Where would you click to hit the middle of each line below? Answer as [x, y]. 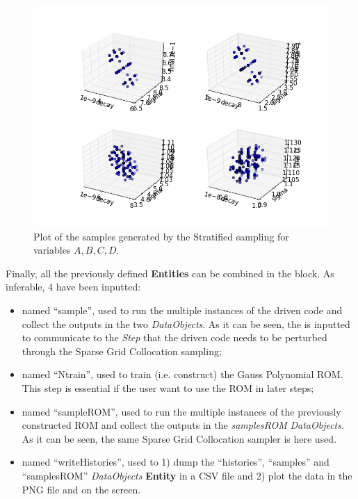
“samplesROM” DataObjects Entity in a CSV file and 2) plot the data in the [187, 475]
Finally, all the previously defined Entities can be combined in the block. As [170, 273]
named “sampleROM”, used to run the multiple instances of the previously [181, 411]
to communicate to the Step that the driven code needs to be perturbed [174, 337]
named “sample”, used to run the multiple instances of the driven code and [182, 310]
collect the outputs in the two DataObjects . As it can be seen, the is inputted [186, 324]
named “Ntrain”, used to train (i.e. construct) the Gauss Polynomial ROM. [182, 374]
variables [52, 250]
